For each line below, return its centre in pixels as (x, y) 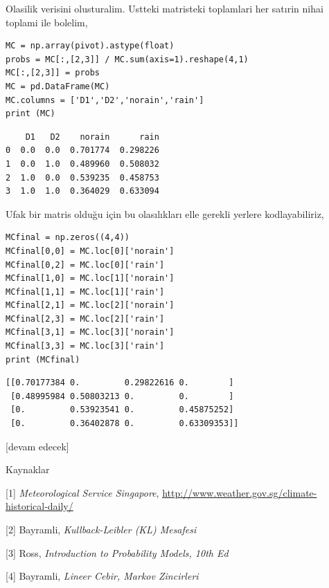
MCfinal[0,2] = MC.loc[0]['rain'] (85, 265)
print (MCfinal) (43, 359)
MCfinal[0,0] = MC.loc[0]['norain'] (90, 251)
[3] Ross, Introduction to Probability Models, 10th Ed (117, 552)
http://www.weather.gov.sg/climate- (240, 492)
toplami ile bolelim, (47, 22)
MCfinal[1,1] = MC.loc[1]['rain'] (85, 292)
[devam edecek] (37, 446)
